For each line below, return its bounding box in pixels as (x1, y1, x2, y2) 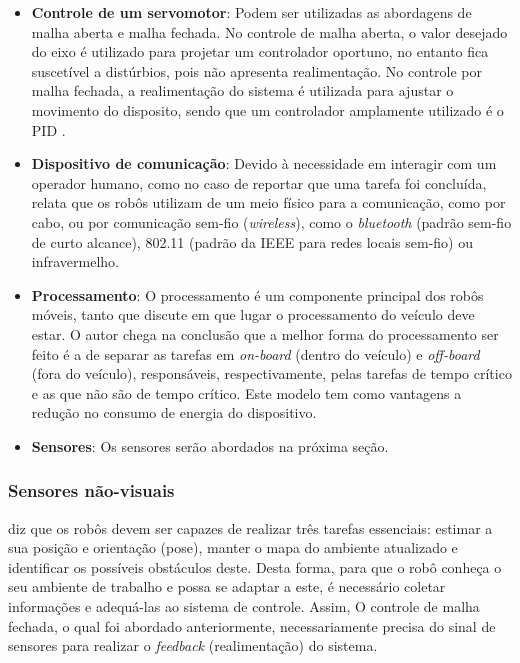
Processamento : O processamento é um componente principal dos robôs (31, 284, 484, 305)
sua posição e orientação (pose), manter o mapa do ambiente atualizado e (8, 537, 458, 558)
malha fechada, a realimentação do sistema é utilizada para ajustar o (31, 80, 454, 101)
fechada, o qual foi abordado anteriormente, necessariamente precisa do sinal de (8, 615, 496, 636)
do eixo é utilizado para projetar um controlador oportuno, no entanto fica (31, 41, 489, 62)
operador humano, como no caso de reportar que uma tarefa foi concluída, (31, 172, 487, 193)
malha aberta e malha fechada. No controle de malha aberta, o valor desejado (31, 21, 508, 42)
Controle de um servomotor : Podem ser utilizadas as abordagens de (31, 2, 472, 22)
